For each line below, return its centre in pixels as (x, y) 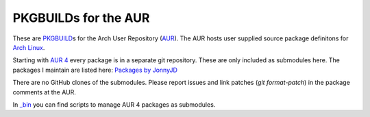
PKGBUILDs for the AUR (81, 18)
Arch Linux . (29, 47)
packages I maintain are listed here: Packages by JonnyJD (95, 70)
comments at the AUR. (45, 92)
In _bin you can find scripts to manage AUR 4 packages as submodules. (114, 104)
